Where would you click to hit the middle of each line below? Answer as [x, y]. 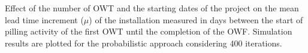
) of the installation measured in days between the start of [196, 19]
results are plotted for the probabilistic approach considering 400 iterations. [144, 43]
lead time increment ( [44, 19]
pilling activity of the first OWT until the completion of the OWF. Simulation [149, 31]
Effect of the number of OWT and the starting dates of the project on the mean [152, 8]
